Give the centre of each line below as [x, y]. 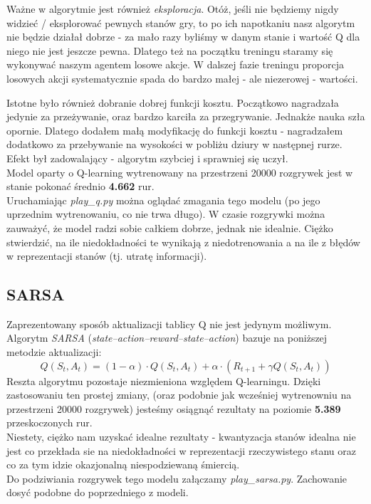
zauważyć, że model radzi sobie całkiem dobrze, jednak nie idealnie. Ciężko [170, 227]
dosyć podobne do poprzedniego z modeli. [98, 492]
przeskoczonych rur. [49, 422]
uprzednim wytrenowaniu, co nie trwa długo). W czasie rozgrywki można [166, 214]
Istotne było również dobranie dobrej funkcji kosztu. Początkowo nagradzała [173, 102]
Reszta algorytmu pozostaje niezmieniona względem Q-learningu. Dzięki [164, 380]
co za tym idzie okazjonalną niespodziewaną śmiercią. [123, 464]
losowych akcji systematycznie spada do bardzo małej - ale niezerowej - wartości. [182, 78]
